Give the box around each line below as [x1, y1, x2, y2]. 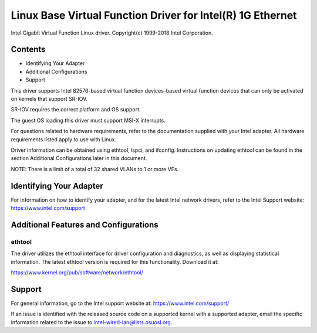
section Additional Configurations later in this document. [11, 155, 147, 162]
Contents [11, 45, 46, 55]
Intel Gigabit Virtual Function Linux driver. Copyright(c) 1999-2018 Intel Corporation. [11, 29, 214, 36]
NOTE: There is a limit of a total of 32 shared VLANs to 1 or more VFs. [11, 165, 179, 172]
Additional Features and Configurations [11, 220, 158, 230]
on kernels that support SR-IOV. [11, 96, 87, 103]
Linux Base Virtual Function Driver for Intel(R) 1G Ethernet [11, 9, 297, 22]
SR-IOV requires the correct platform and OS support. [11, 106, 141, 113]
